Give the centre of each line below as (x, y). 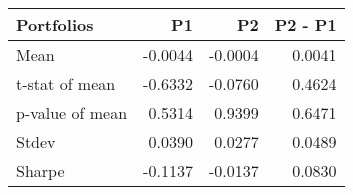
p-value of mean (72, 112)
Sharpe (40, 170)
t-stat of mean (66, 83)
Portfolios (55, 24)
